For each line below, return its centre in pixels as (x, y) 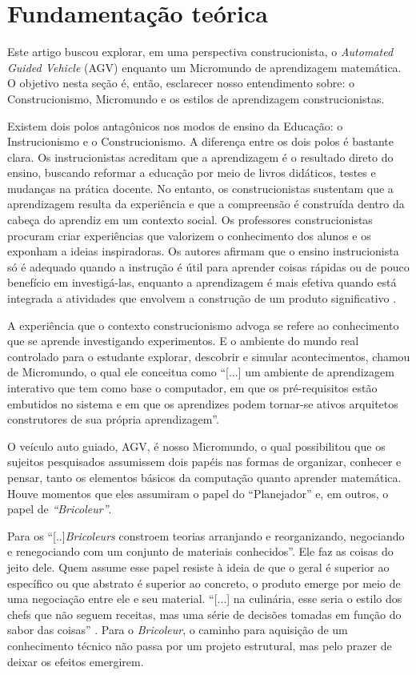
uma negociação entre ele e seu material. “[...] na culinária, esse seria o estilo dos (205, 599)
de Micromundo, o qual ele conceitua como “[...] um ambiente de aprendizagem (201, 372)
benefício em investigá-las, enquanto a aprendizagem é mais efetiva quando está (202, 282)
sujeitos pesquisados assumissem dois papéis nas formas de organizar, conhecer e (204, 462)
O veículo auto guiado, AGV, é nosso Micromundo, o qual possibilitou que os (196, 446)
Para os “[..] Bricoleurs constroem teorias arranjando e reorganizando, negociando (206, 535)
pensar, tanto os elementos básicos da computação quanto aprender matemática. (204, 477)
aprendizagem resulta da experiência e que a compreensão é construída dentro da (206, 204)
